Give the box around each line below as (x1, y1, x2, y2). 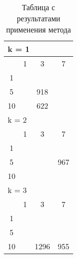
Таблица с (22, 1, 55, 13)
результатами (16, 13, 61, 24)
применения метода (6, 24, 71, 35)
